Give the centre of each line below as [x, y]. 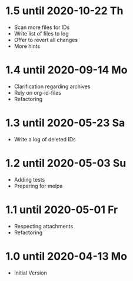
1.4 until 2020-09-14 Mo [66, 70]
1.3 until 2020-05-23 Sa [65, 123]
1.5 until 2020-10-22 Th [64, 11]
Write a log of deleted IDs [45, 139]
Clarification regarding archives [52, 86]
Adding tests [29, 179]
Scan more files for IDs [42, 27]
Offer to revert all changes [46, 40]
